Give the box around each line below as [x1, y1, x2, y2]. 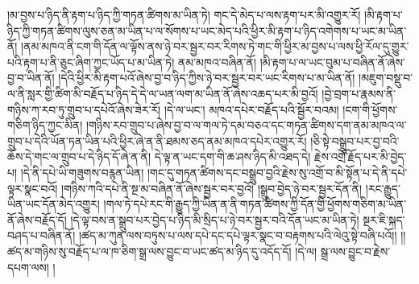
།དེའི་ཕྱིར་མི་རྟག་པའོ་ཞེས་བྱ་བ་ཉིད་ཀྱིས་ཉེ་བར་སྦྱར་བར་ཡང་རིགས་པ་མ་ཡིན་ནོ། [58, 69, 355, 86]
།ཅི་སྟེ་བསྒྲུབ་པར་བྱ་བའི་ [310, 132, 400, 149]
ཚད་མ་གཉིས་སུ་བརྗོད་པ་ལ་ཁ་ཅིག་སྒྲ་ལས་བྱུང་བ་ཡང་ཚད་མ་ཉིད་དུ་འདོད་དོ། [7, 242, 292, 259]
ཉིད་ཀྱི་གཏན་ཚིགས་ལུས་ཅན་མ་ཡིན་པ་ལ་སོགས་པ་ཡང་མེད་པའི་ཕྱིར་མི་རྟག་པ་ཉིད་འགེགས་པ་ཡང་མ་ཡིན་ [7, 22, 407, 39]
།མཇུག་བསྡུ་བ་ [359, 69, 413, 86]
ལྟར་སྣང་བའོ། [7, 179, 58, 196]
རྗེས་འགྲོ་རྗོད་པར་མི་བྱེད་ [313, 148, 407, 165]
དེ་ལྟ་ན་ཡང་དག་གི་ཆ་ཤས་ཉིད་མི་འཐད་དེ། [154, 148, 311, 165]
